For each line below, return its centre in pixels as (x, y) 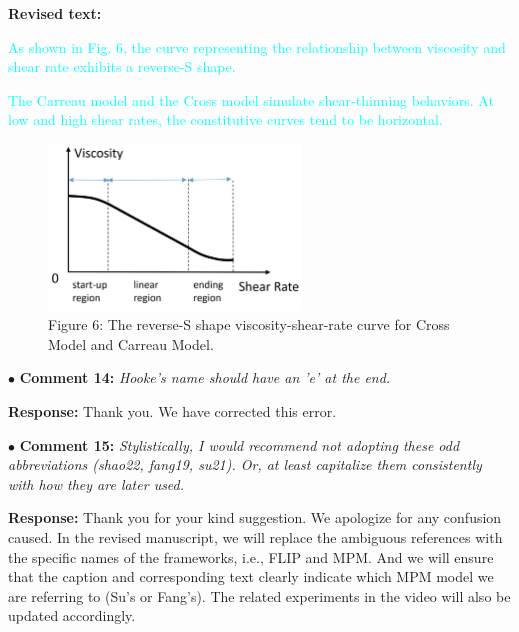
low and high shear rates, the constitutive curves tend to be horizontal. (225, 119)
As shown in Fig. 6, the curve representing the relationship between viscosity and (257, 46)
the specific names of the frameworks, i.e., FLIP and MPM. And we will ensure (251, 556)
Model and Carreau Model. (131, 343)
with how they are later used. (96, 483)
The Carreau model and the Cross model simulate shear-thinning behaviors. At (251, 99)
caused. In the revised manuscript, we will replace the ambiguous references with (255, 537)
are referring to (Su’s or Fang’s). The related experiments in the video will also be (259, 595)
